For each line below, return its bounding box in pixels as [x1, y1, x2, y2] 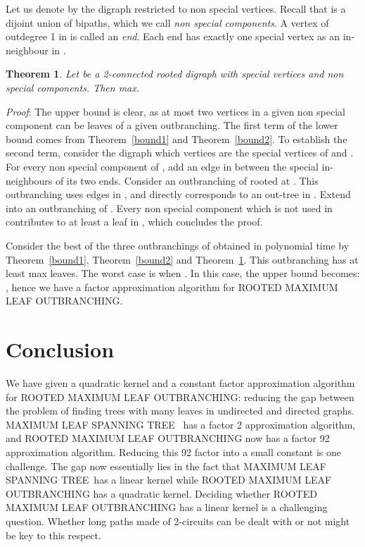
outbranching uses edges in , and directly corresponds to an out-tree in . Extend [6, 187, 351, 202]
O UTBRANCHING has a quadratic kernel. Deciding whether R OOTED [6, 486, 317, 500]
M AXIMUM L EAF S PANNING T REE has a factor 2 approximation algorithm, [6, 417, 356, 431]
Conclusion [6, 335, 115, 364]
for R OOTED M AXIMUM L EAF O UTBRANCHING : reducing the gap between [6, 389, 354, 404]
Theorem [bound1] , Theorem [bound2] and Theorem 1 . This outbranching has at [6, 252, 359, 266]
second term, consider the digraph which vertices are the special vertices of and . [6, 145, 354, 160]
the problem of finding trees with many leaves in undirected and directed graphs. [6, 403, 354, 418]
